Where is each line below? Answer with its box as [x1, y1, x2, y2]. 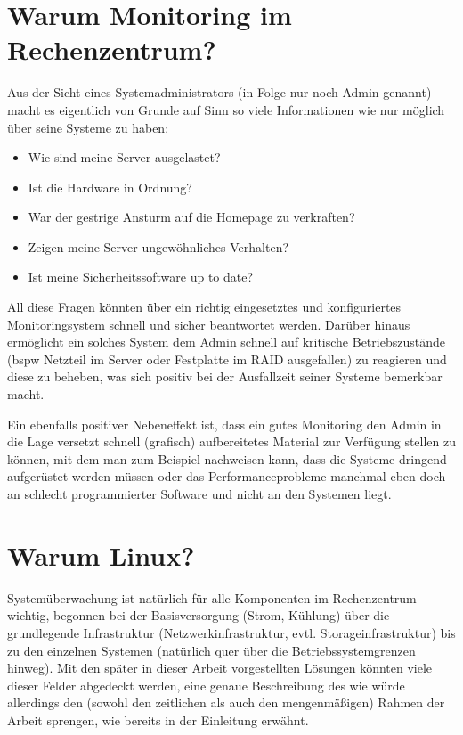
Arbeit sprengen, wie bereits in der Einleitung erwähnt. [7, 710, 309, 729]
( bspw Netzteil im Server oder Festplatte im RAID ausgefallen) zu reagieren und [7, 349, 447, 368]
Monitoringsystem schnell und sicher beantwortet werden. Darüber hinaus [7, 314, 410, 333]
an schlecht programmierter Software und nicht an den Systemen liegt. [7, 485, 392, 502]
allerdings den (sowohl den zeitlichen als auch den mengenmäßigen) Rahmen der [7, 693, 445, 712]
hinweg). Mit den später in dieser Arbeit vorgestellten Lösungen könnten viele [7, 658, 433, 677]
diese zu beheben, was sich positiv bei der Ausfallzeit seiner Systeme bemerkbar [7, 367, 443, 386]
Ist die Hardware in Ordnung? [28, 177, 192, 196]
